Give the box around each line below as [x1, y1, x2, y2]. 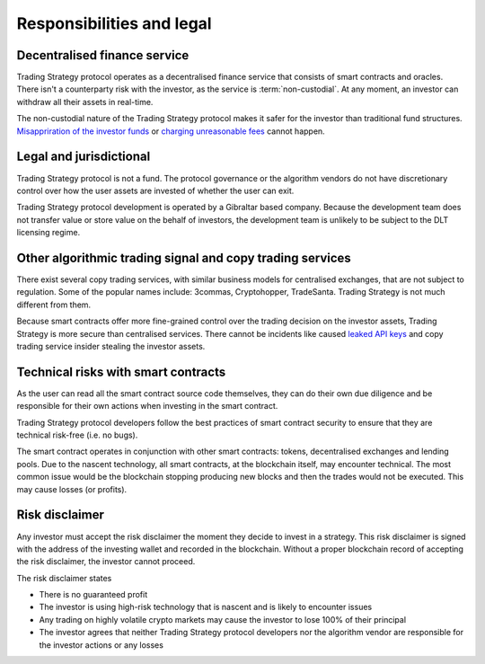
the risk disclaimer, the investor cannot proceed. [16, 556, 196, 567]
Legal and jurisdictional [16, 149, 151, 164]
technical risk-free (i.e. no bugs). [16, 429, 138, 440]
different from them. [16, 299, 92, 310]
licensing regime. [16, 227, 81, 238]
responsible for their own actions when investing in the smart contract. [16, 401, 278, 412]
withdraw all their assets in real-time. [16, 96, 154, 107]
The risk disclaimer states [16, 572, 112, 583]
